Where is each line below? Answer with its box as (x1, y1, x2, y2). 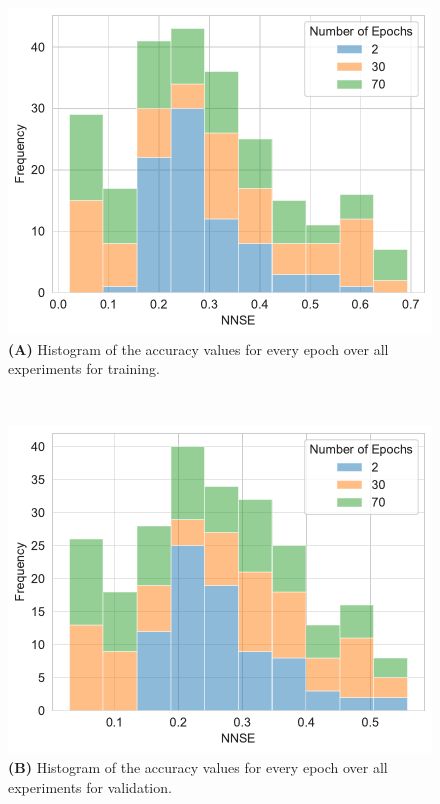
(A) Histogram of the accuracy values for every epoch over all (8, 338, 389, 359)
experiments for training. (8, 358, 160, 379)
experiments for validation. (8, 776, 172, 797)
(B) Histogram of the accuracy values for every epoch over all (8, 756, 388, 777)
